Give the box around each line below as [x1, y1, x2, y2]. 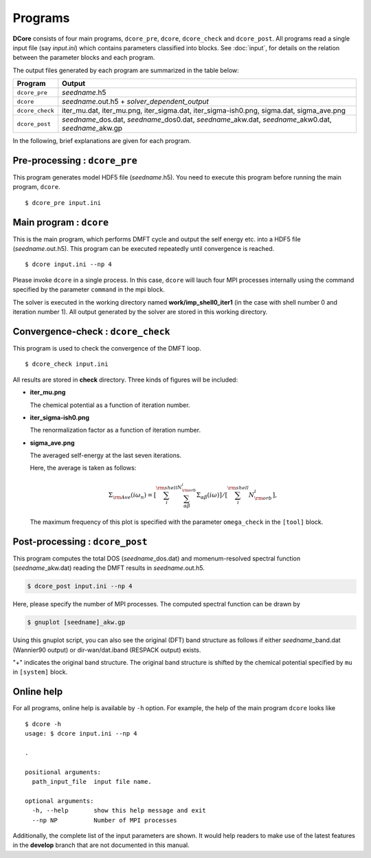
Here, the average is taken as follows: [30, 464, 137, 472]
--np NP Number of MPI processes [32, 816, 178, 824]
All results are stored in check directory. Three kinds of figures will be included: [12, 375, 238, 384]
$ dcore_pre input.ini [25, 199, 102, 206]
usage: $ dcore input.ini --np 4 [25, 729, 137, 738]
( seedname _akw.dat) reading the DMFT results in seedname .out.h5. [12, 564, 205, 572]
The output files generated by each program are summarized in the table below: [12, 66, 240, 74]
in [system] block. [12, 668, 68, 676]
